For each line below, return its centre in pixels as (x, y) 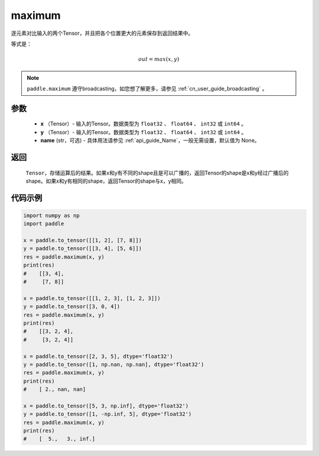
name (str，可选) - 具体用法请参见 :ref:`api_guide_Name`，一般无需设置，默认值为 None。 (150, 140)
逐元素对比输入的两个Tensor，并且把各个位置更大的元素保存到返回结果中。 (102, 33)
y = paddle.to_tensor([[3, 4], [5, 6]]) (82, 249)
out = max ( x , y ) (159, 59)
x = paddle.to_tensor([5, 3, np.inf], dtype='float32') (106, 406)
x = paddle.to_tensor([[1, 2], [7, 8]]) (82, 240)
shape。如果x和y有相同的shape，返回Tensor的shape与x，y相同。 (106, 181)
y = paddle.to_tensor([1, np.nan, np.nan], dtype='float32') (114, 364)
